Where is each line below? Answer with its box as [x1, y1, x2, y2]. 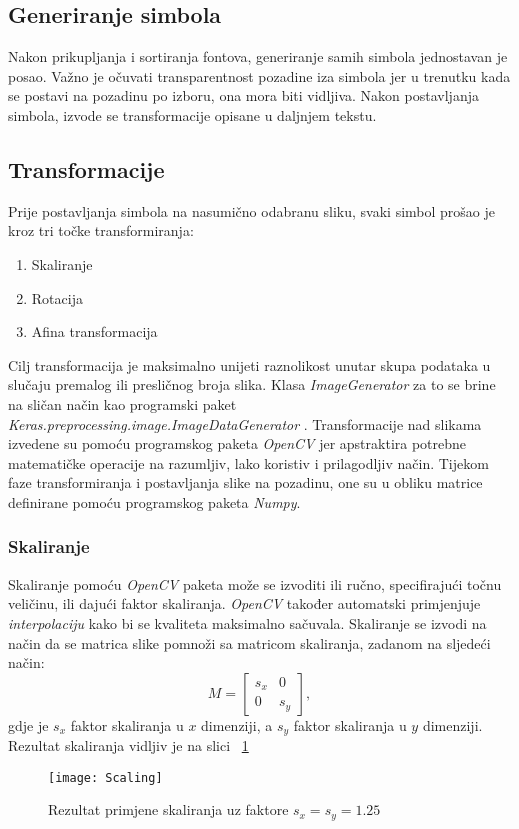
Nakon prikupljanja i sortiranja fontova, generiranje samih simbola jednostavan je [8, 46, 508, 67]
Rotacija [31, 287, 83, 308]
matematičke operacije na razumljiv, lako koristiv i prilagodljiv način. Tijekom [8, 452, 489, 473]
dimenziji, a [201, 714, 273, 735]
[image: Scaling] [48, 770, 163, 785]
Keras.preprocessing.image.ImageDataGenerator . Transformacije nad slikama [8, 413, 482, 434]
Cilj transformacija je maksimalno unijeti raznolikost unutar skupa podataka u [8, 354, 491, 375]
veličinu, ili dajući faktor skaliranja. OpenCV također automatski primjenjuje [8, 593, 481, 614]
